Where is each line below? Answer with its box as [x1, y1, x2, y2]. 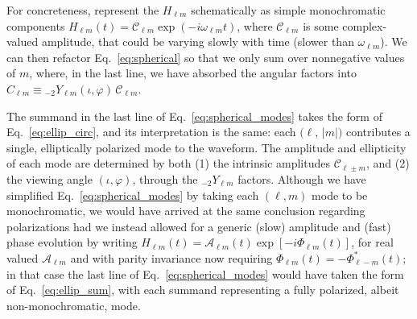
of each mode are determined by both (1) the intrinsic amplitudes [6, 155, 330, 172]
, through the [132, 170, 198, 187]
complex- [342, 17, 387, 34]
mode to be [312, 186, 368, 203]
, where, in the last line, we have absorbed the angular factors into [29, 64, 357, 81]
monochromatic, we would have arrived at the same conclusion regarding [6, 202, 365, 219]
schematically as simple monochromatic [191, 2, 386, 18]
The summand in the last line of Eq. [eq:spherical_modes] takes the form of [6, 107, 382, 124]
